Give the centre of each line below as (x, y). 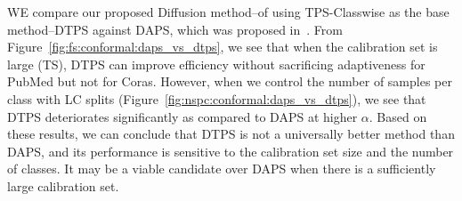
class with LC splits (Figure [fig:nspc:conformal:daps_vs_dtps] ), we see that (217, 98)
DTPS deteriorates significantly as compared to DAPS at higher (182, 116)
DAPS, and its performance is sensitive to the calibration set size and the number (231, 151)
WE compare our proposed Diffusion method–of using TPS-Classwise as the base (228, 12)
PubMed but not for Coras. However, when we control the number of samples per (230, 81)
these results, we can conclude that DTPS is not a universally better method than (231, 134)
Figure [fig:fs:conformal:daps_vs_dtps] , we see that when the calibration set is (223, 47)
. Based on (398, 116)
